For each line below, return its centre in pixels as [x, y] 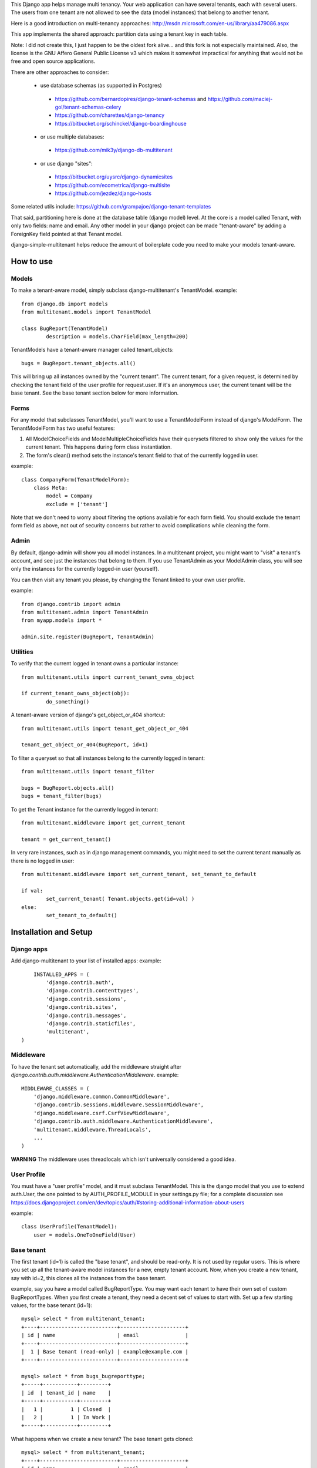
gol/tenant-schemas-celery [88, 107]
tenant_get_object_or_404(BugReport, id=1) [85, 745]
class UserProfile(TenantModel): [69, 1227]
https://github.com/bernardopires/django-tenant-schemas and [131, 99]
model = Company [69, 496]
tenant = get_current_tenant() [66, 839]
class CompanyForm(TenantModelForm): [76, 479]
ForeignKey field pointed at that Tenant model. [67, 234]
